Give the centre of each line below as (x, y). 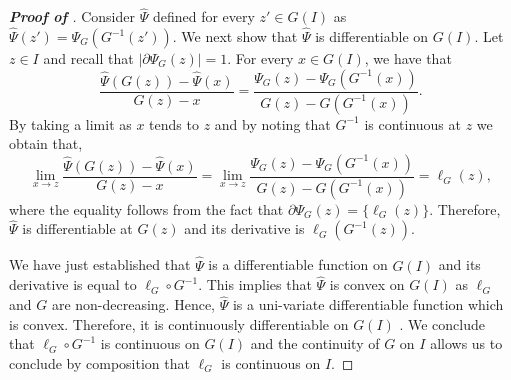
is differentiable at (77, 228)
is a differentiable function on (298, 264)
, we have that (408, 58)
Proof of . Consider (72, 16)
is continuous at (412, 123)
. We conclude (442, 323)
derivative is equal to (73, 284)
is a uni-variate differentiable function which (368, 304)
